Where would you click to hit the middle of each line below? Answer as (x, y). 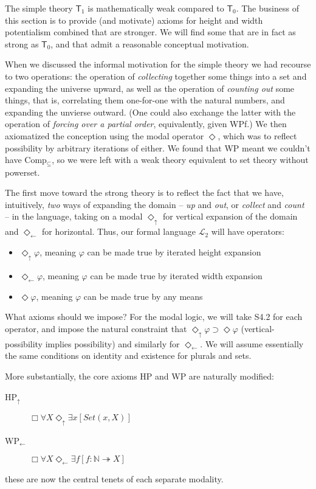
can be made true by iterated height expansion (174, 251)
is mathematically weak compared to (156, 8)
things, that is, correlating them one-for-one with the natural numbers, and (145, 100)
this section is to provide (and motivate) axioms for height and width (134, 20)
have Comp (26, 160)
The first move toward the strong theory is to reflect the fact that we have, (144, 192)
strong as (22, 43)
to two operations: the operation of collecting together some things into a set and (156, 76)
